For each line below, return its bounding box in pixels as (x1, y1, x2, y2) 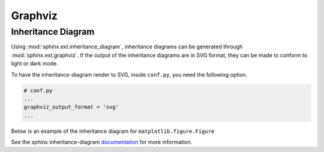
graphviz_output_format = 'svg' (23, 104, 119, 111)
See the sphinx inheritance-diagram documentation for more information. (11, 138, 193, 146)
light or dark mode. (11, 60, 58, 67)
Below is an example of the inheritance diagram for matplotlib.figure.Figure (11, 127, 215, 135)
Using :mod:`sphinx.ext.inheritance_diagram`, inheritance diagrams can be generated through (11, 43, 243, 50)
